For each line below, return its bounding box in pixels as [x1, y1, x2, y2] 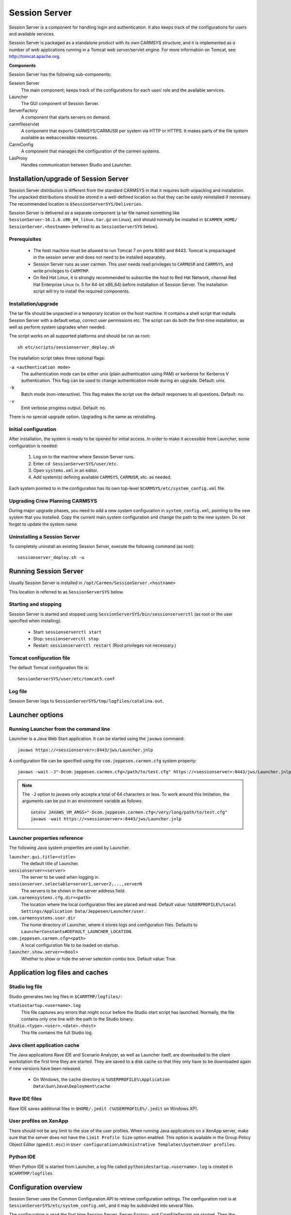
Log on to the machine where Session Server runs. [33, 454, 135, 460]
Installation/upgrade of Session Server [9, 174, 129, 183]
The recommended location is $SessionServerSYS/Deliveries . [9, 201, 143, 207]
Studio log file [9, 983, 43, 990]
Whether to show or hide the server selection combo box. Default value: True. [21, 955, 177, 962]
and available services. [9, 31, 55, 36]
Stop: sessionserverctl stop [33, 636, 99, 642]
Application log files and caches [9, 969, 109, 977]
